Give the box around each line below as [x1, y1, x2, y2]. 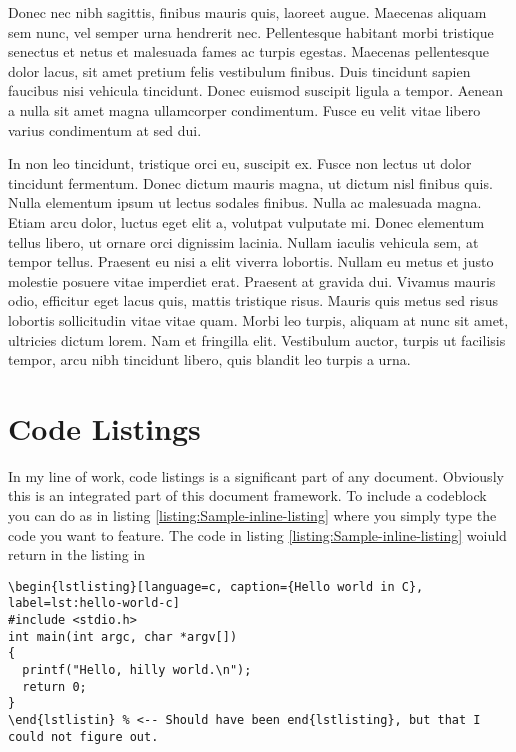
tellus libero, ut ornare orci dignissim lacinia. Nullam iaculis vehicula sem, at [8, 231, 479, 252]
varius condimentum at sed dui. [8, 119, 202, 140]
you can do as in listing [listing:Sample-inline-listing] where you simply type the [8, 505, 497, 525]
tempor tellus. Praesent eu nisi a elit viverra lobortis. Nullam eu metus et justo [8, 251, 494, 272]
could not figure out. [8, 729, 159, 744]
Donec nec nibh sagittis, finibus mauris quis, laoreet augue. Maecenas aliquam [8, 2, 487, 22]
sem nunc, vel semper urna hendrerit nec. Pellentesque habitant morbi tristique [8, 21, 494, 42]
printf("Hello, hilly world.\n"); [22, 663, 252, 678]
